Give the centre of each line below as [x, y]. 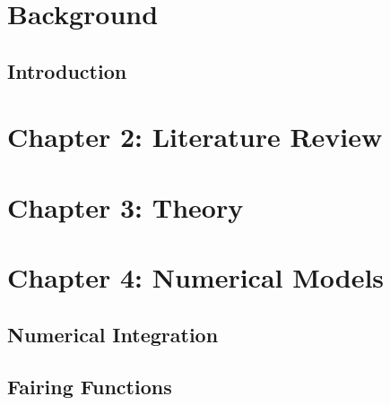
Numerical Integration [113, 334]
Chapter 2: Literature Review [195, 137]
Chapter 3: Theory [126, 207]
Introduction [67, 70]
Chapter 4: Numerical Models [196, 277]
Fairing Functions [90, 387]
